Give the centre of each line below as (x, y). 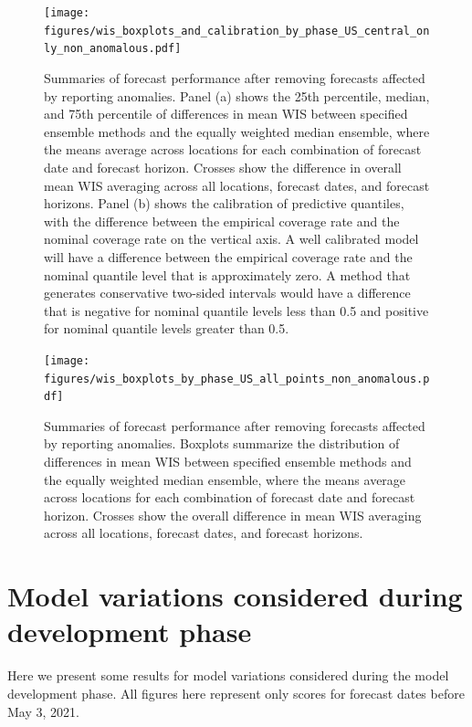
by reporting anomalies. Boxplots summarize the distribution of (222, 443)
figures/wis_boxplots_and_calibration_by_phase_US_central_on (237, 31)
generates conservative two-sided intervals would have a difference (227, 293)
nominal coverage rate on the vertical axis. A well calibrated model (231, 239)
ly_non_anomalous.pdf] (113, 49)
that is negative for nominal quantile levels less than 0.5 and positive (236, 310)
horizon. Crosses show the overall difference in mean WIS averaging (233, 515)
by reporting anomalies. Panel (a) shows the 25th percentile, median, (237, 95)
